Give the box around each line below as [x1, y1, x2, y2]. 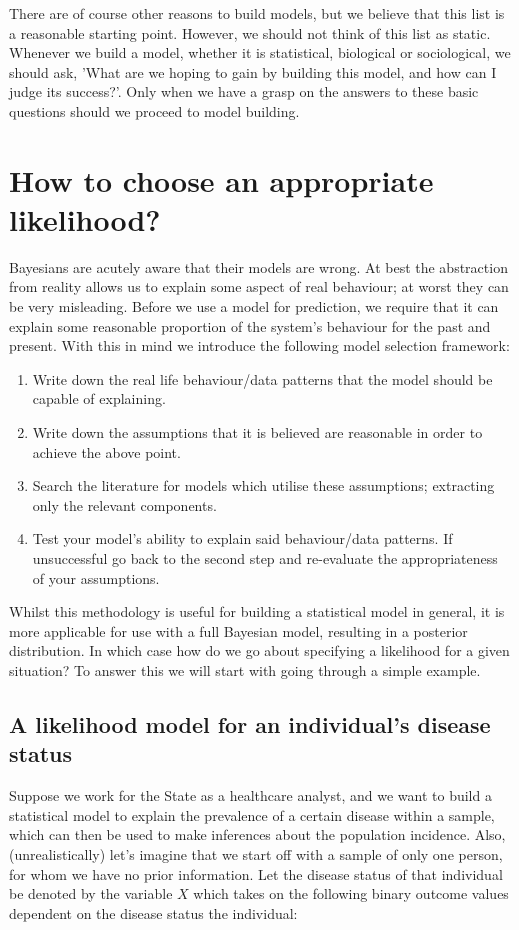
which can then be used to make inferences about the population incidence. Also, [9, 824, 506, 845]
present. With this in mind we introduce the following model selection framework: [9, 335, 510, 356]
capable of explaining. [32, 388, 166, 409]
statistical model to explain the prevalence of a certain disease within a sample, [9, 804, 495, 825]
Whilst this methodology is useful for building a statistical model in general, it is [9, 601, 505, 622]
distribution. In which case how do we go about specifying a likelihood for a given [9, 640, 510, 661]
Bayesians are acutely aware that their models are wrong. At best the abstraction [9, 256, 508, 277]
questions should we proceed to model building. [9, 100, 300, 121]
